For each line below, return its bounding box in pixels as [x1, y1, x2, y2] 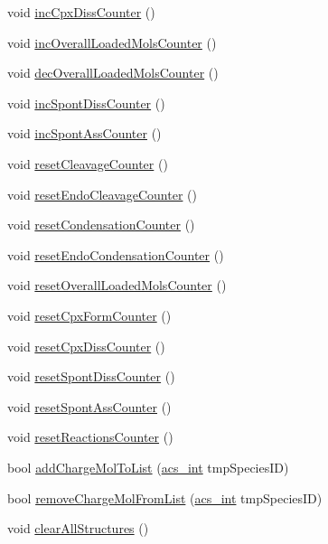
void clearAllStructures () [7, 519, 149, 538]
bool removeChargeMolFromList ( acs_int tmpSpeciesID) [7, 488, 323, 507]
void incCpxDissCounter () [7, 3, 155, 21]
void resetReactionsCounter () [7, 427, 173, 446]
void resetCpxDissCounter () [7, 336, 165, 355]
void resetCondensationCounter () [7, 215, 195, 234]
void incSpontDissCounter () [7, 93, 165, 112]
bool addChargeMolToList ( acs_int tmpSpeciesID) [7, 457, 289, 476]
